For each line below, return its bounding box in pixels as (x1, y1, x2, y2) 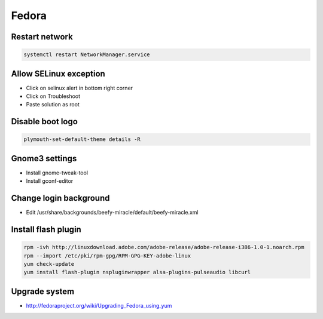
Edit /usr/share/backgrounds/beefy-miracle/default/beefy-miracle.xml (26, 209, 199, 216)
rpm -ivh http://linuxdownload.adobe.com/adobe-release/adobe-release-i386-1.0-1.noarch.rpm (23, 244, 304, 251)
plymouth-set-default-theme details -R (23, 136, 141, 143)
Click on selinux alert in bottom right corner (26, 84, 133, 91)
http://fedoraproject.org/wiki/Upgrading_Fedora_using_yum (26, 302, 172, 309)
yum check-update (23, 260, 75, 268)
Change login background (11, 193, 110, 203)
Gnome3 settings (11, 153, 77, 164)
